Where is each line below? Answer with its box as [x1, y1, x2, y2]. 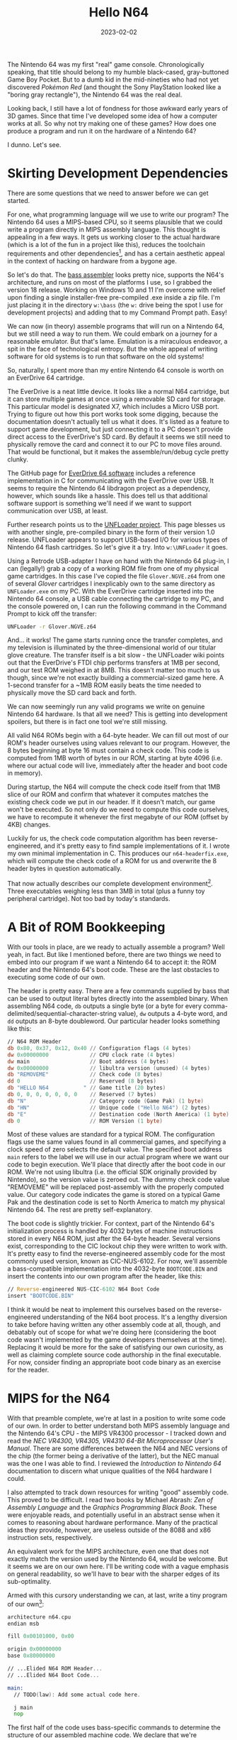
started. [7, 196, 30, 204]
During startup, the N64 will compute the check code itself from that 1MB [7, 782, 221, 792]
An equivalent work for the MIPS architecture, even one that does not [7, 1547, 209, 1555]
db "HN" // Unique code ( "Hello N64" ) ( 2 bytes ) [7, 1104, 211, 1111]
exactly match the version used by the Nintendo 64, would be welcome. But [7, 1555, 228, 1563]
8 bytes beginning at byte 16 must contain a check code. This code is [7, 746, 210, 755]
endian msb [7, 1620, 40, 1627]
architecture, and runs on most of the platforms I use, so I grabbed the [7, 278, 212, 286]
